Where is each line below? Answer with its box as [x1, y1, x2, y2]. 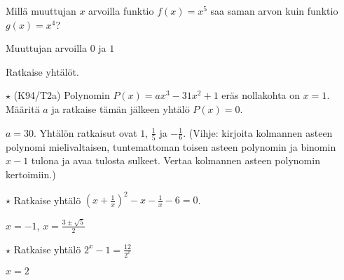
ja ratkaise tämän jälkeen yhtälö [51, 101, 190, 116]
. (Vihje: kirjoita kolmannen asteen [183, 125, 333, 140]
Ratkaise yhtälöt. [6, 64, 79, 79]
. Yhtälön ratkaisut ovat [34, 125, 137, 140]
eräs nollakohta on [221, 88, 301, 102]
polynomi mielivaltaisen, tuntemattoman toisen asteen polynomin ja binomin [6, 139, 336, 154]
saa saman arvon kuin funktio [210, 4, 338, 18]
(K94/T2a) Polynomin [13, 88, 110, 102]
